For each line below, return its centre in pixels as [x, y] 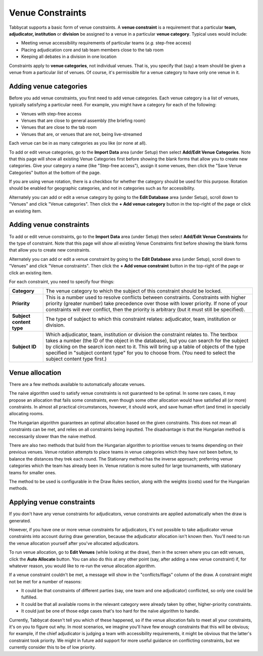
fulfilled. [29, 598]
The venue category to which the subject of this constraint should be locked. [134, 291]
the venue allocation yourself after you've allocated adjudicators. [74, 543]
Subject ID [24, 347]
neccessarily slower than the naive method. [53, 436]
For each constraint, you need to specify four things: [62, 281]
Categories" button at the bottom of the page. [55, 173]
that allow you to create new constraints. [50, 250]
